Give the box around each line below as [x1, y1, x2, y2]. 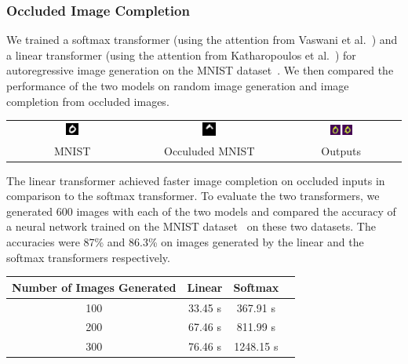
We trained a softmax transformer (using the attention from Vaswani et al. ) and [6, 31, 398, 48]
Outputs [321, 142, 361, 158]
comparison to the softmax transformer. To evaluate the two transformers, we [6, 187, 380, 204]
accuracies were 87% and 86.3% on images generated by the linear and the [6, 233, 364, 249]
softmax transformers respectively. [6, 249, 170, 265]
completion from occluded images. [6, 93, 169, 109]
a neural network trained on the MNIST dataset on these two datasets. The [6, 218, 376, 235]
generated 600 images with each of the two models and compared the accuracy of [6, 202, 396, 219]
